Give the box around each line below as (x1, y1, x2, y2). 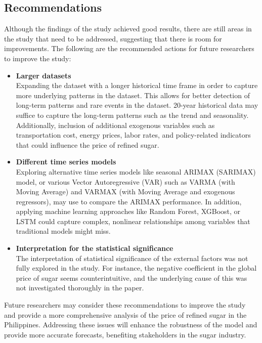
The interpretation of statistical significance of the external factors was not (16, 252, 248, 263)
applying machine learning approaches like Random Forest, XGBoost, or (16, 206, 241, 217)
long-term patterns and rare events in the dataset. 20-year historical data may (16, 100, 258, 110)
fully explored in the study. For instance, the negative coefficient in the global (16, 263, 257, 273)
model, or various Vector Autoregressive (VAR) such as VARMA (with (16, 176, 235, 187)
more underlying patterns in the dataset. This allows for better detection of (16, 90, 250, 100)
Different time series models (16, 156, 116, 167)
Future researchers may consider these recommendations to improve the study (4, 299, 246, 310)
